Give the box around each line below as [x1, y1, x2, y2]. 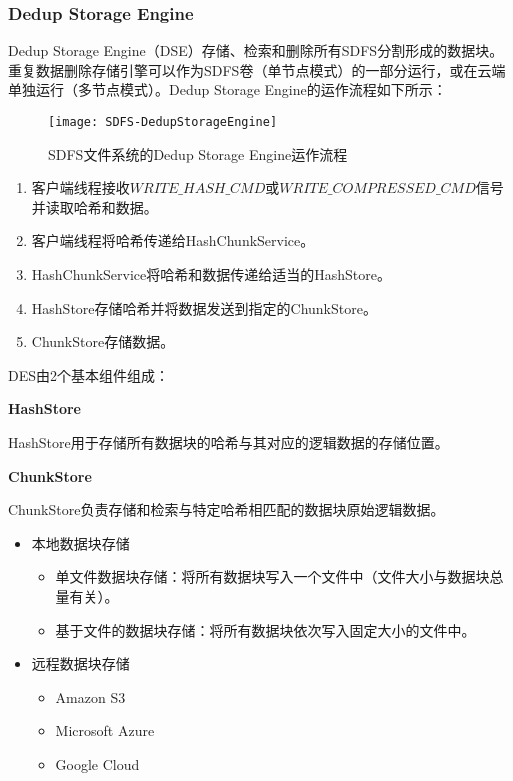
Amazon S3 [55, 686, 126, 707]
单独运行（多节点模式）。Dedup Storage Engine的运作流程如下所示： [8, 79, 447, 100]
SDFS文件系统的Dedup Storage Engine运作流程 [48, 143, 348, 164]
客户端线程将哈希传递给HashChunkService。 [31, 230, 315, 251]
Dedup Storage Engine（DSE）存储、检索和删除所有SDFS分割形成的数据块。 [8, 40, 504, 61]
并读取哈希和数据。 [31, 196, 158, 217]
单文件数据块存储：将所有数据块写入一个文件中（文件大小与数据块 [55, 566, 490, 587]
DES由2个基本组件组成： [8, 364, 170, 385]
